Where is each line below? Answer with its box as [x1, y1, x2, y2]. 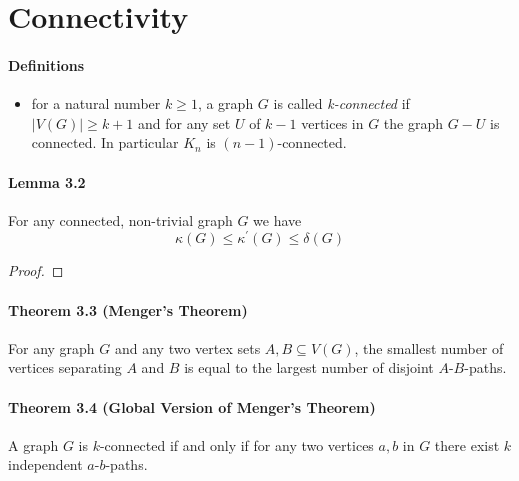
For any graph [8, 337, 95, 358]
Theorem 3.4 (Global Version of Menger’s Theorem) [8, 396, 376, 417]
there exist [434, 434, 500, 455]
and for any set [137, 112, 231, 133]
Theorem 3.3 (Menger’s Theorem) [8, 299, 248, 320]
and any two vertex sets [114, 337, 261, 358]
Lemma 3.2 [8, 171, 86, 192]
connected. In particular [31, 132, 179, 153]
